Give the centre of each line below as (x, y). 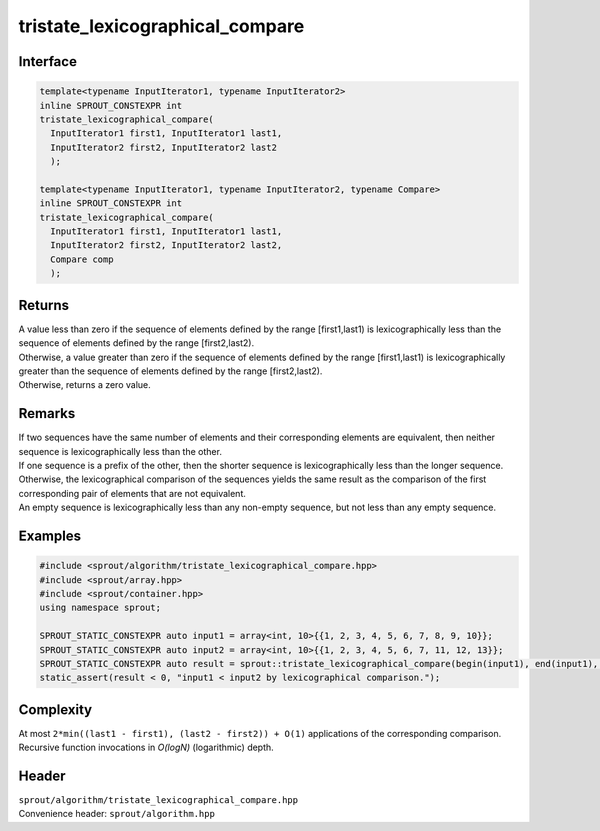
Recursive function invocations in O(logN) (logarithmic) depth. (146, 747)
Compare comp (82, 259)
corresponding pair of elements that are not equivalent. (132, 493)
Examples (50, 535)
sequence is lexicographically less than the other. (120, 451)
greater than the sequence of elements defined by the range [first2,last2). (170, 371)
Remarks (47, 413)
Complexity (55, 709)
